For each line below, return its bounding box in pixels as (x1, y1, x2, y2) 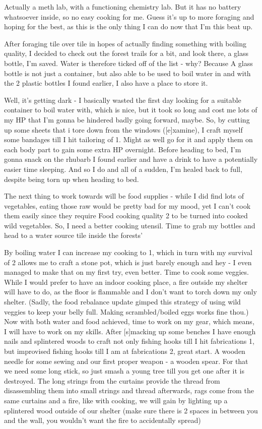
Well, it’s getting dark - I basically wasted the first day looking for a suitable (4, 94, 241, 105)
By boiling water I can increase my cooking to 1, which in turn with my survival (4, 247, 252, 258)
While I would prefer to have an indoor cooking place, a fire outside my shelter (4, 276, 248, 287)
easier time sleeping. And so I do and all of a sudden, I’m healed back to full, (4, 163, 242, 174)
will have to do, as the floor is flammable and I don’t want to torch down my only (4, 286, 257, 297)
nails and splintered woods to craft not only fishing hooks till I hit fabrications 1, (4, 336, 254, 346)
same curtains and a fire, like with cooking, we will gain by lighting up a (4, 395, 228, 405)
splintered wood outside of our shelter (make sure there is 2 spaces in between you (4, 405, 258, 415)
